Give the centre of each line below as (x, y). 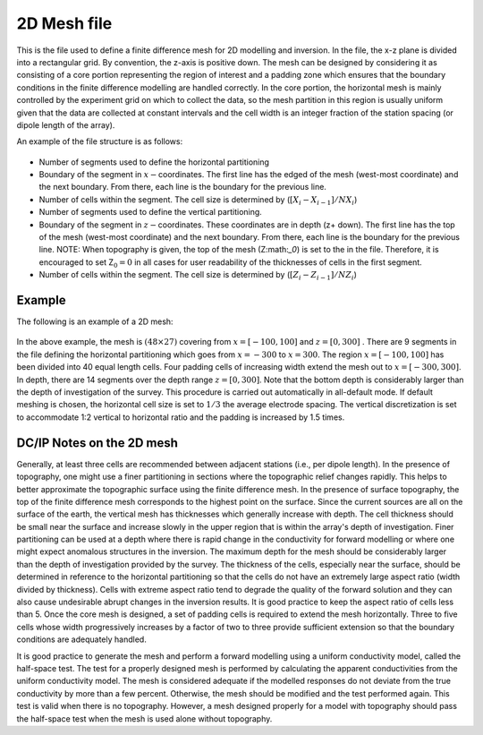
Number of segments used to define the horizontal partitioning (154, 162)
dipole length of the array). (66, 124)
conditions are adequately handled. (81, 639)
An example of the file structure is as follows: (100, 141)
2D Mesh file (64, 23)
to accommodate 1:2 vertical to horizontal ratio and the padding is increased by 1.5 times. (181, 417)
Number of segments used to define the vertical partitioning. (151, 212)
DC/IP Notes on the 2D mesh (97, 443)
